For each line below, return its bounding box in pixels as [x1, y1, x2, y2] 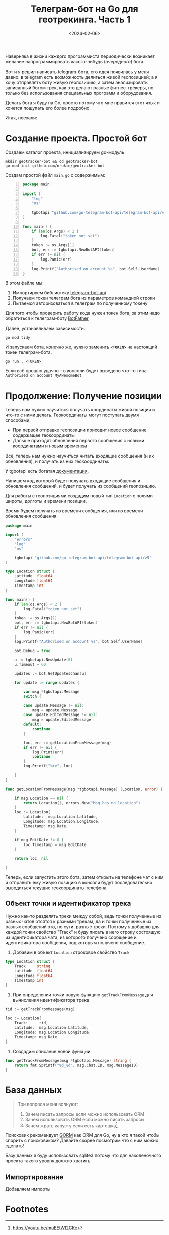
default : [23, 722, 42, 727]
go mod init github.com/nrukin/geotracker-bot [5, 163, 105, 168]
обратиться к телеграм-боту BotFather [5, 315, 89, 321]
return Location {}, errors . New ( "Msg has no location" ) [23, 800, 141, 805]
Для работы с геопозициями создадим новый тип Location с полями [5, 493, 153, 499]
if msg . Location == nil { [14, 796, 69, 801]
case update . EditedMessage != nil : [23, 712, 98, 718]
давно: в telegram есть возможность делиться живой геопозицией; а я [5, 74, 158, 80]
